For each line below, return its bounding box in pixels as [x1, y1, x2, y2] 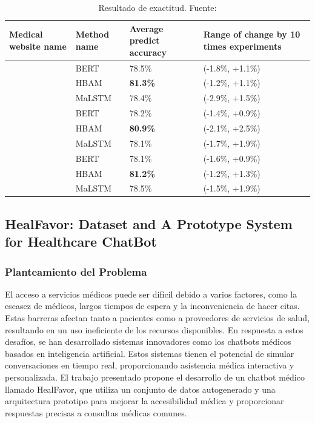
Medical [9, 28, 43, 41]
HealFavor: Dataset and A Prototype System [5, 214, 293, 233]
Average [129, 22, 164, 35]
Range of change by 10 [203, 28, 300, 41]
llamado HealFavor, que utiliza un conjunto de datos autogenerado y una [5, 382, 276, 395]
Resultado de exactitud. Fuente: [98, 1, 217, 13]
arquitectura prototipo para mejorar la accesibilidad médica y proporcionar [5, 395, 284, 407]
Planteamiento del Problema [5, 264, 147, 279]
